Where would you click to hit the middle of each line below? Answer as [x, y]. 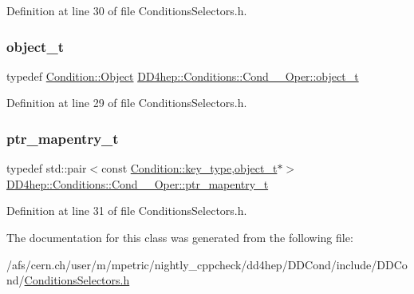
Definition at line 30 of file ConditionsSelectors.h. [127, 10]
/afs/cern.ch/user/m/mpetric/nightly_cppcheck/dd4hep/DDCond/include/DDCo [207, 264]
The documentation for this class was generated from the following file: [180, 237]
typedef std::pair [47, 168]
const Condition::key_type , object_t [189, 168]
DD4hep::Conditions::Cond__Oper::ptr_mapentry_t [138, 183]
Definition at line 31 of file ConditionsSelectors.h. [127, 211]
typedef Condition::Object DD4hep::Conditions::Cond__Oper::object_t [183, 75]
